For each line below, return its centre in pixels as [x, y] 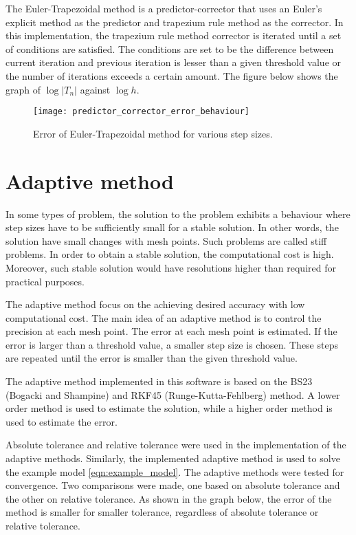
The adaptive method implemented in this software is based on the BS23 [159, 381]
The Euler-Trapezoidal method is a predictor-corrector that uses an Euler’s [164, 8]
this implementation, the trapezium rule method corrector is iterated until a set [174, 35]
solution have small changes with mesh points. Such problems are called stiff [166, 240]
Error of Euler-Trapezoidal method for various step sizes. [153, 133]
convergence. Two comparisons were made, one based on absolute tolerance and [173, 485]
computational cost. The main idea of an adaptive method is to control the [164, 317]
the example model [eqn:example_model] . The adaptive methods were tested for [175, 471]
